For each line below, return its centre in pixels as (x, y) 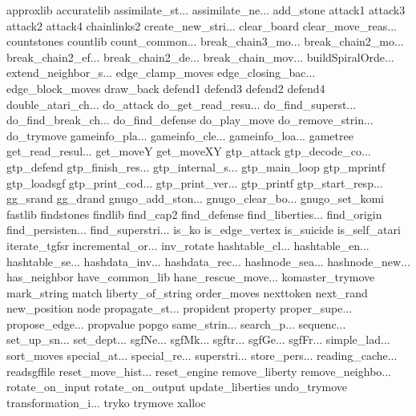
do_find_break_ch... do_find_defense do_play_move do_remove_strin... (190, 120)
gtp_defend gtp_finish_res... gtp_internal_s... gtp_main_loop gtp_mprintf (196, 166)
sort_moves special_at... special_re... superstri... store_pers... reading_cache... (202, 355)
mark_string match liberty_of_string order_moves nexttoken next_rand (187, 292)
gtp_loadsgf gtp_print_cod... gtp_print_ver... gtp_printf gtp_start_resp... (195, 182)
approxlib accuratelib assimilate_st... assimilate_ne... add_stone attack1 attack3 (206, 10)
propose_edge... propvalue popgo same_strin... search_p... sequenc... (176, 323)
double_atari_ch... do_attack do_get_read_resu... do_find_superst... (182, 104)
